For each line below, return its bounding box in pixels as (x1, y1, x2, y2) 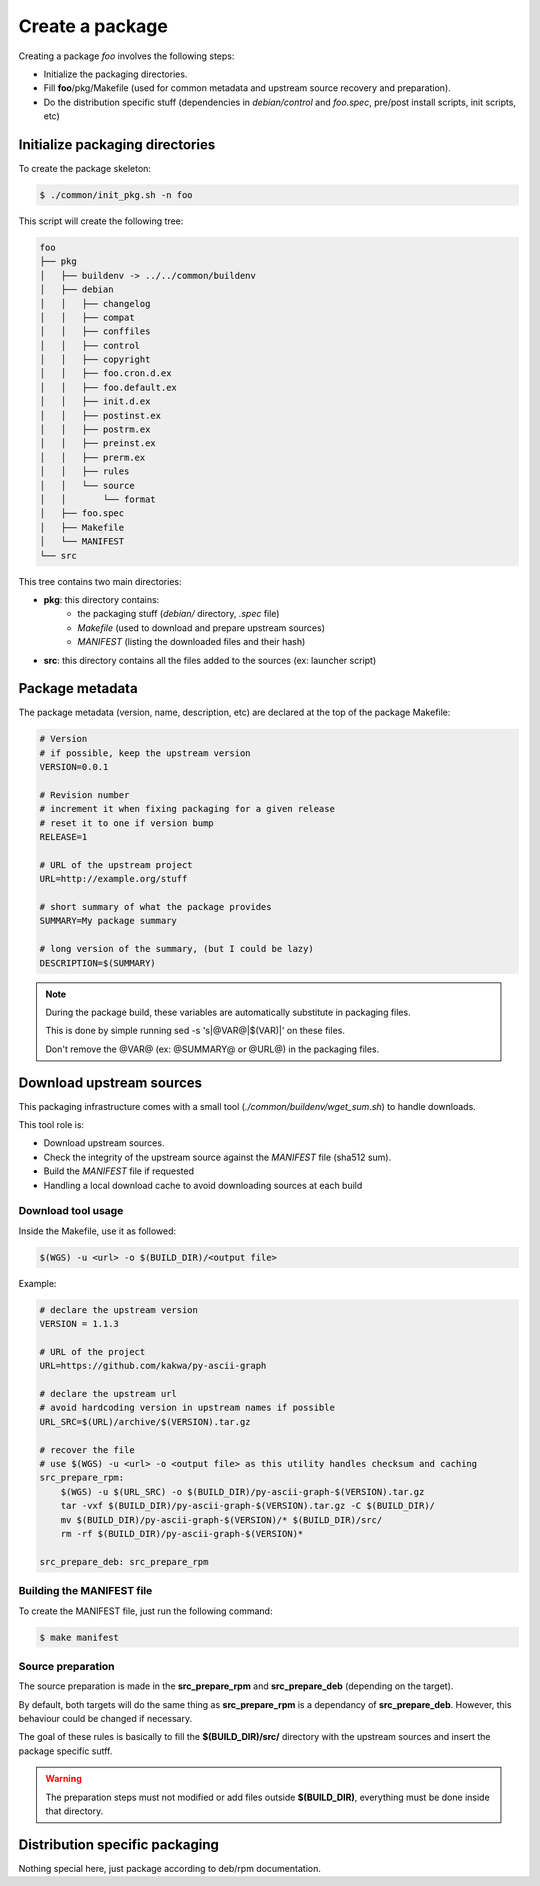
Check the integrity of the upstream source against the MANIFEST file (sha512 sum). (43, 1151, 392, 1163)
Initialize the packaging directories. (43, 68, 188, 80)
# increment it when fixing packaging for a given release (39, 803, 335, 815)
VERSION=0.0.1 (39, 761, 109, 773)
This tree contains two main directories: (18, 575, 182, 587)
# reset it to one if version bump (39, 817, 214, 829)
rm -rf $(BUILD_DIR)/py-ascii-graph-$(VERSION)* (60, 1528, 304, 1539)
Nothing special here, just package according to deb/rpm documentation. (18, 1862, 322, 1874)
